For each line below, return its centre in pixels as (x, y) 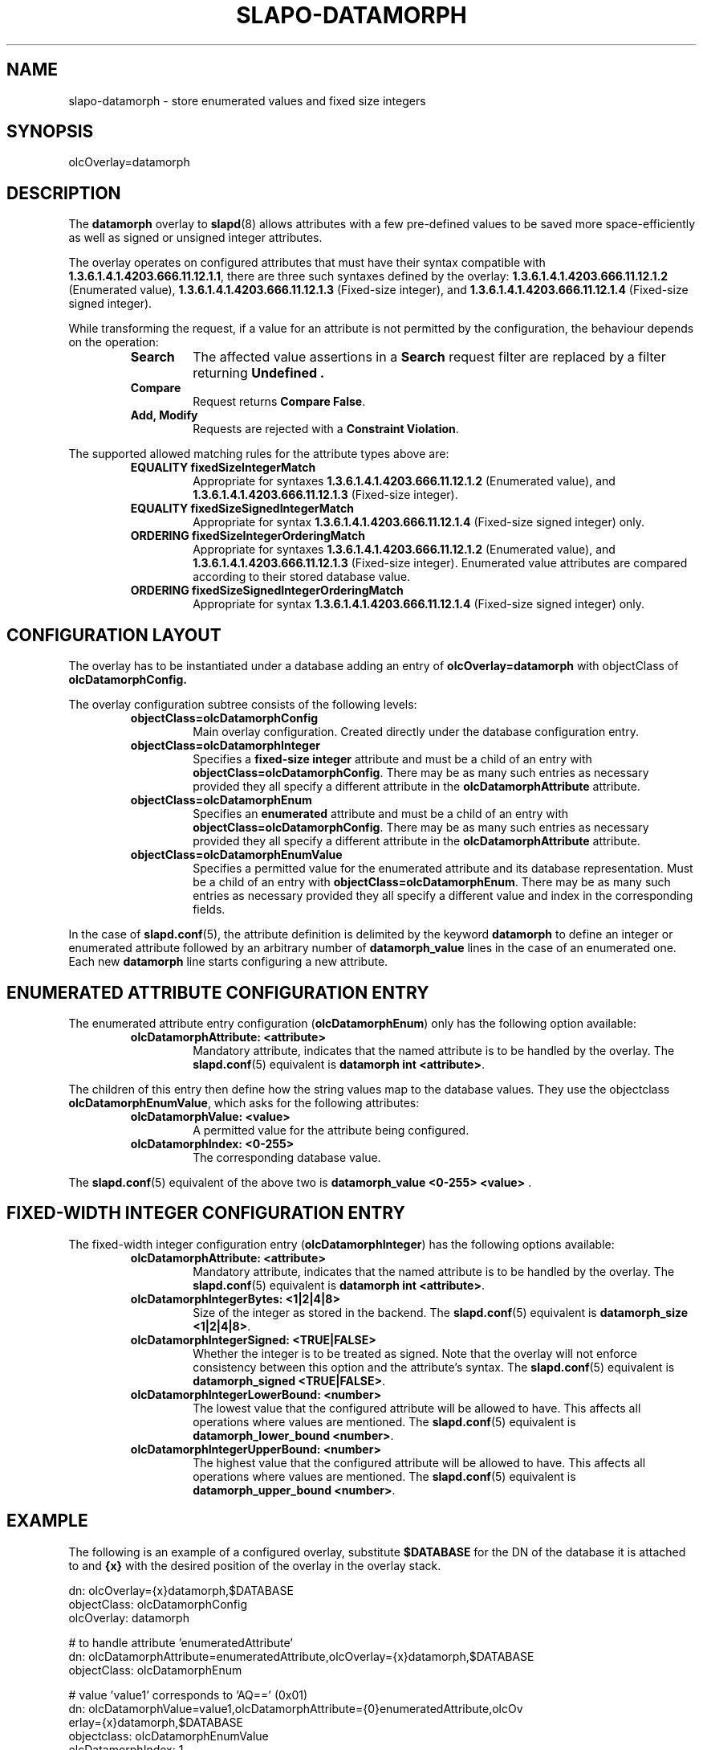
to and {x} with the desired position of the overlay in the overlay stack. (255, 1565)
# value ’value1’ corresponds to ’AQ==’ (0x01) (188, 1695)
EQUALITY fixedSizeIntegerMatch (223, 468)
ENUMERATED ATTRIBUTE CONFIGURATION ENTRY (218, 992)
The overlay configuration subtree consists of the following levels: (243, 705)
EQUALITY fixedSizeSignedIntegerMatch (242, 509)
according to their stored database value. (302, 577)
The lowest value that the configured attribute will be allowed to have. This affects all (417, 1408)
